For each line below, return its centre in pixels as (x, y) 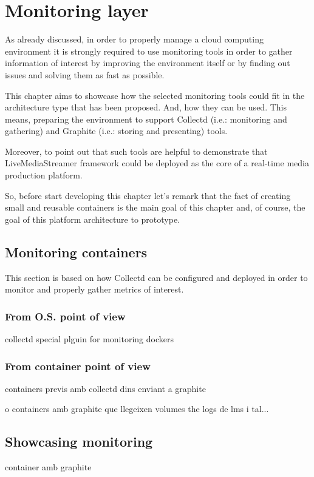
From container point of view (78, 366)
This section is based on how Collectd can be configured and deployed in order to (156, 277)
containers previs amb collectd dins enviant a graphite (105, 388)
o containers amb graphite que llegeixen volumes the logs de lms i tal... (137, 409)
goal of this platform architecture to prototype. (93, 219)
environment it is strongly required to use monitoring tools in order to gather (149, 51)
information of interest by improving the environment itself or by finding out (148, 63)
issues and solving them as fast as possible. (85, 74)
